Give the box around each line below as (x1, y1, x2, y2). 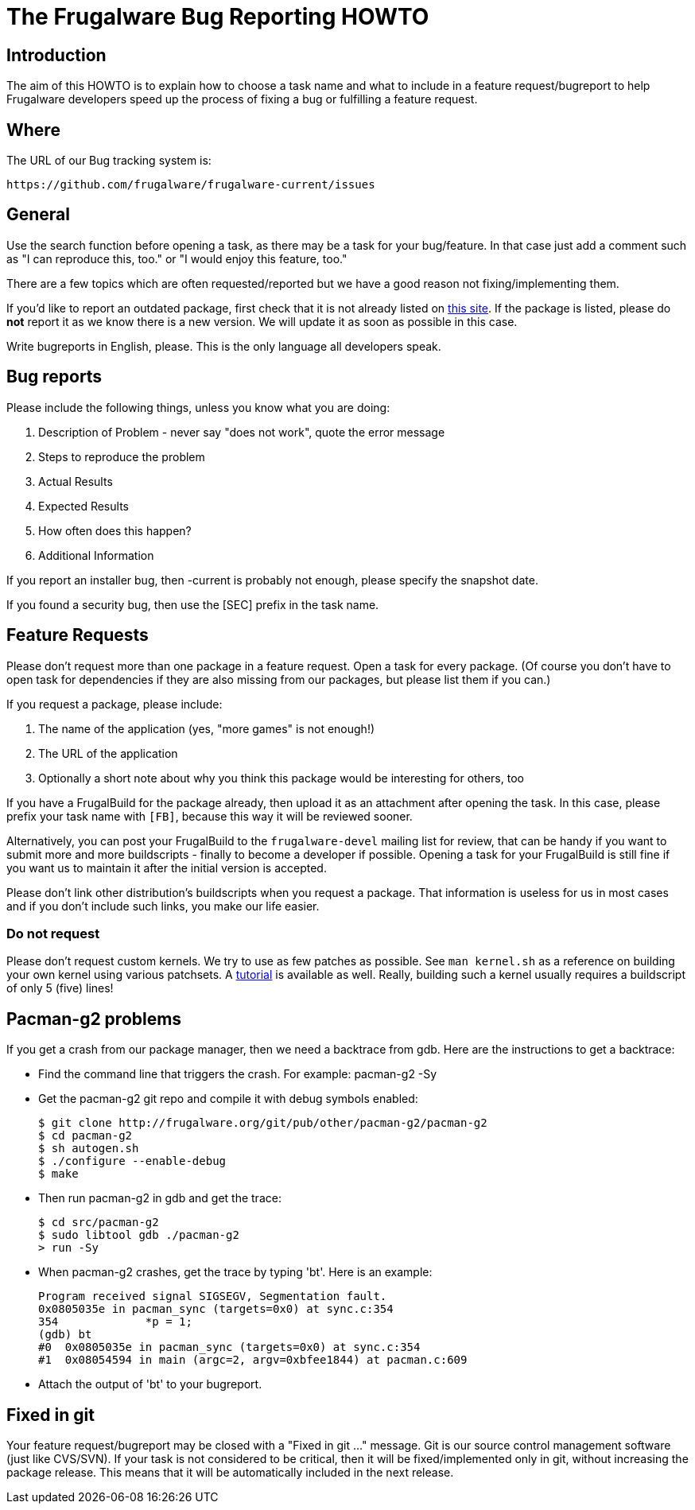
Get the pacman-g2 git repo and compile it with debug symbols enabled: (38, 1092, 418, 1106)
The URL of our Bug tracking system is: (6, 153, 212, 168)
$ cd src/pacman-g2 (38, 1216, 159, 1229)
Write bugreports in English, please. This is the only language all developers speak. (6, 339, 441, 353)
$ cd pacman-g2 (38, 1129, 133, 1143)
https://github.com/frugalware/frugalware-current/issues (6, 178, 375, 192)
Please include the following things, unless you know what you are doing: (6, 400, 390, 414)
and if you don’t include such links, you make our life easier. (6, 899, 320, 913)
